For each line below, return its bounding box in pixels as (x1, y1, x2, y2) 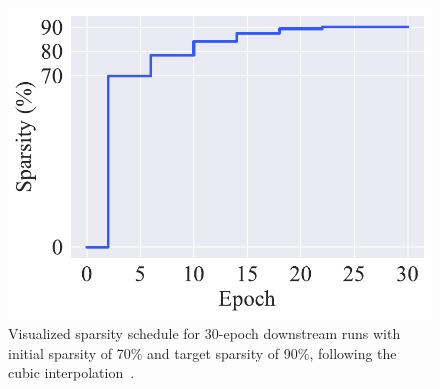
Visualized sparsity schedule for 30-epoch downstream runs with (8, 322, 401, 343)
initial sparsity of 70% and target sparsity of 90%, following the (8, 342, 397, 363)
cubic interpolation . (8, 362, 135, 383)
